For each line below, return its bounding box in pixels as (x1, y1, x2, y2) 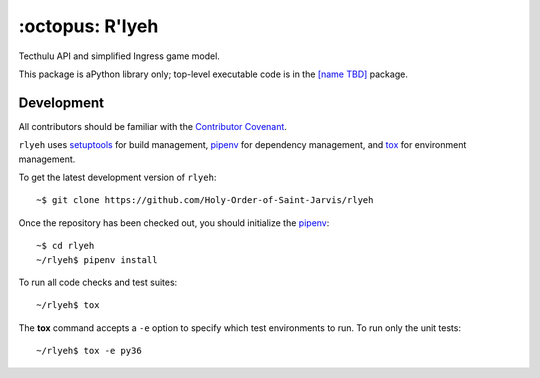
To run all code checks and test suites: (18, 276, 178, 288)
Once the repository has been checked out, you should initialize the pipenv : (18, 216, 330, 229)
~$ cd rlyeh (36, 240, 95, 252)
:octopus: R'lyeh (18, 15, 159, 37)
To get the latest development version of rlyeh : (18, 171, 217, 184)
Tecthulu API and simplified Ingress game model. (18, 50, 220, 62)
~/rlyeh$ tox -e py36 (36, 345, 142, 357)
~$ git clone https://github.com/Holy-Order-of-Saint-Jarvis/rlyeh (36, 195, 374, 206)
